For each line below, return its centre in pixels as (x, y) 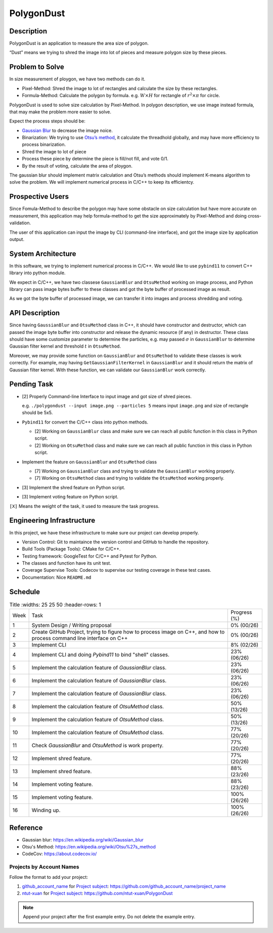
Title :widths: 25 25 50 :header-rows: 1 (55, 605)
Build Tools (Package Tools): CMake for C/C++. (71, 549)
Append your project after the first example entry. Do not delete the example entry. (109, 917)
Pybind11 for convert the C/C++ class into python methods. (85, 422)
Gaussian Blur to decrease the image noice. (67, 130)
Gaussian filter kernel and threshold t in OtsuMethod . (65, 346)
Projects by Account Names (44, 867)
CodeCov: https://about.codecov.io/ (59, 854)
